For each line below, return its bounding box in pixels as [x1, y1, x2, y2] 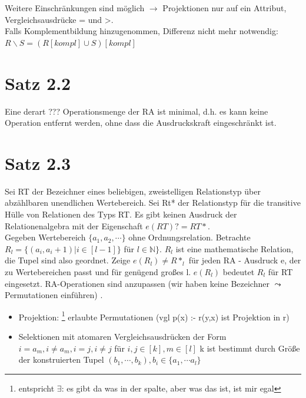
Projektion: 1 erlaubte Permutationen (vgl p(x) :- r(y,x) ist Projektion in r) [18, 309, 290, 323]
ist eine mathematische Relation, [175, 242, 294, 255]
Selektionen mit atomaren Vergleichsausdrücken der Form [18, 330, 227, 342]
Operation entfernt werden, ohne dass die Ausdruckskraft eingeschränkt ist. [5, 116, 277, 129]
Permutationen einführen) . [5, 289, 103, 301]
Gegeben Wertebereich [5, 231, 86, 243]
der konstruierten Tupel [18, 353, 104, 366]
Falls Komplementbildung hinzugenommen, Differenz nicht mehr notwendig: [5, 25, 278, 37]
